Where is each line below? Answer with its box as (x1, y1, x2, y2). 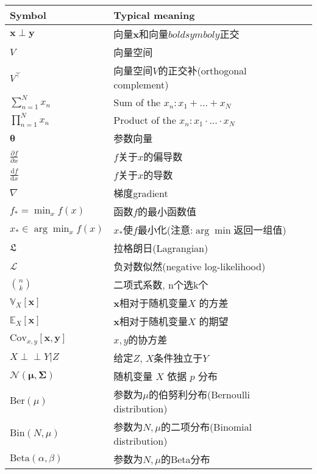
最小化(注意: (137, 223, 193, 237)
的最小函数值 (138, 204, 197, 219)
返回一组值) (233, 223, 287, 237)
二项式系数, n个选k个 (113, 278, 208, 292)
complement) (113, 77, 169, 92)
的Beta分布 (160, 452, 210, 467)
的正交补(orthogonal (158, 63, 247, 77)
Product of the (113, 113, 176, 127)
